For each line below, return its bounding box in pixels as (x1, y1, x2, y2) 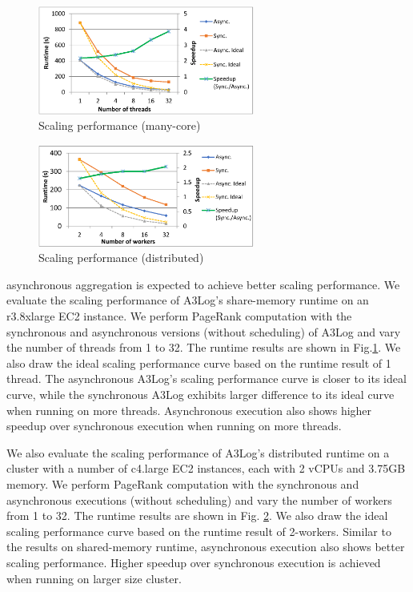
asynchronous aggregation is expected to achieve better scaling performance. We (6, 276, 400, 292)
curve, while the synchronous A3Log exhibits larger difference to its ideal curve (6, 385, 395, 402)
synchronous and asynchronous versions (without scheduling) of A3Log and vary (6, 323, 401, 340)
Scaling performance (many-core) (38, 117, 201, 134)
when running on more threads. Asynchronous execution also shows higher (6, 401, 372, 418)
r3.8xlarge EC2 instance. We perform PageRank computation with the (6, 308, 352, 324)
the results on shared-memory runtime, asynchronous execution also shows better (6, 538, 405, 555)
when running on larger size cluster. (6, 570, 182, 586)
